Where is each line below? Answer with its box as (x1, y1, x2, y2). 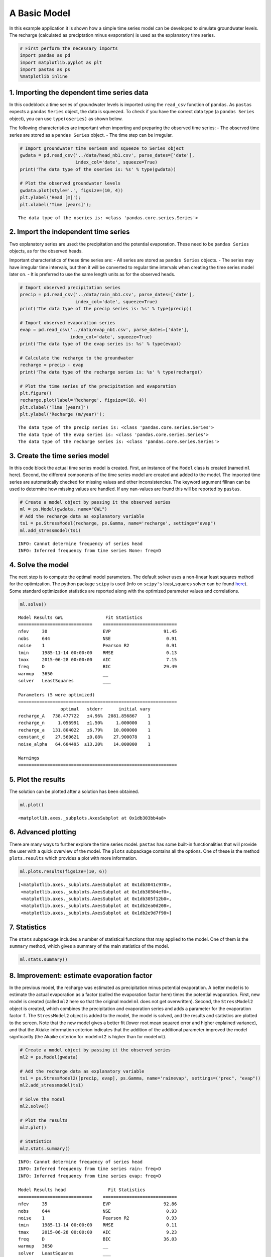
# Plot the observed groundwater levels (20, 181, 120, 186)
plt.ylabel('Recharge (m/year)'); (20, 411, 105, 417)
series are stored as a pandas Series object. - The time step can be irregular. (9, 132, 173, 138)
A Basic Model (9, 8, 70, 19)
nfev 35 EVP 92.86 (18, 1201, 177, 1207)
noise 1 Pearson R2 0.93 (18, 1215, 177, 1221)
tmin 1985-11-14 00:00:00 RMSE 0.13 (18, 650, 177, 656)
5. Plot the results (9, 775, 65, 784)
